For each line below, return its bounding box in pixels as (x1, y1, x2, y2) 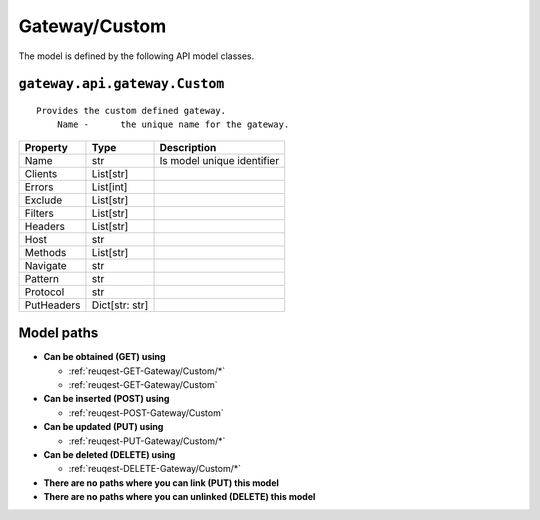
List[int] (91, 180, 128, 194)
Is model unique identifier (159, 153, 280, 167)
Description (159, 140, 217, 154)
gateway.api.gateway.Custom (18, 76, 225, 92)
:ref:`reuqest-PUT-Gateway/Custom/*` (68, 435, 226, 447)
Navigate (24, 258, 67, 272)
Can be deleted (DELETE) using (43, 448, 176, 460)
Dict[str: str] (91, 298, 149, 312)
